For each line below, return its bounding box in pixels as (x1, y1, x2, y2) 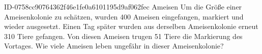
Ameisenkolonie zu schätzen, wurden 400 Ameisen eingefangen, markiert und (4, 11, 244, 21)
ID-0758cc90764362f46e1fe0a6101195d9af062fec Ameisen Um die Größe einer (4, 1, 242, 11)
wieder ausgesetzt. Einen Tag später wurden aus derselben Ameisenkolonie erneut (4, 21, 258, 31)
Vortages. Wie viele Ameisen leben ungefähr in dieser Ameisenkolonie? (4, 40, 224, 51)
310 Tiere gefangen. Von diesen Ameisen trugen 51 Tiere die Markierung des (4, 30, 243, 41)
